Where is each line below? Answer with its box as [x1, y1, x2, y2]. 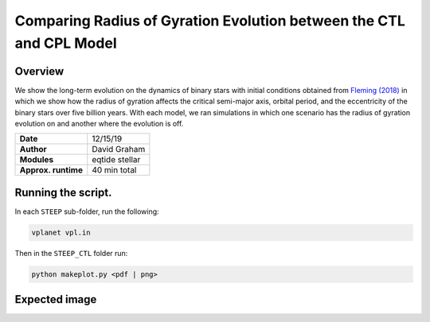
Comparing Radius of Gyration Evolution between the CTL [14, 12, 405, 29]
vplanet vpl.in [31, 227, 91, 237]
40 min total [92, 165, 137, 176]
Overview [14, 64, 64, 78]
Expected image [14, 293, 97, 306]
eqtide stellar [92, 154, 141, 165]
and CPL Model [14, 34, 117, 52]
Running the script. [14, 185, 112, 199]
